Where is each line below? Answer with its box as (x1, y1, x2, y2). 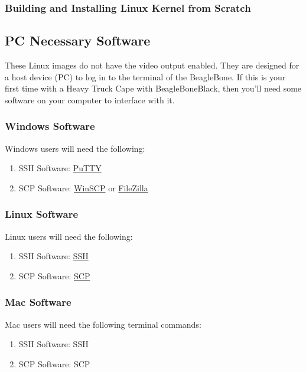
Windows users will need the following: (5, 142, 145, 154)
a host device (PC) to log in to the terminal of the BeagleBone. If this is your (5, 70, 286, 83)
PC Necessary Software (5, 31, 151, 50)
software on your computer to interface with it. (5, 93, 175, 106)
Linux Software (5, 207, 79, 221)
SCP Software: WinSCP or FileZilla (18, 181, 148, 194)
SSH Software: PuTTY (18, 162, 102, 174)
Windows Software (5, 119, 95, 133)
